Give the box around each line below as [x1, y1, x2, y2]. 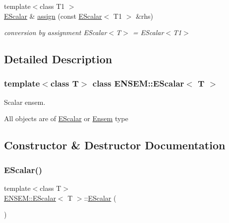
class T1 [40, 1, 65, 11]
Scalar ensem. [4, 96, 46, 107]
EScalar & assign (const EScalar [4, 10, 102, 21]
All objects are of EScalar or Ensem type [4, 113, 128, 124]
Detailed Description [4, 51, 113, 67]
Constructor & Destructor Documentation [4, 137, 226, 153]
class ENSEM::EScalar [92, 77, 184, 89]
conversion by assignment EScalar [4, 27, 107, 38]
